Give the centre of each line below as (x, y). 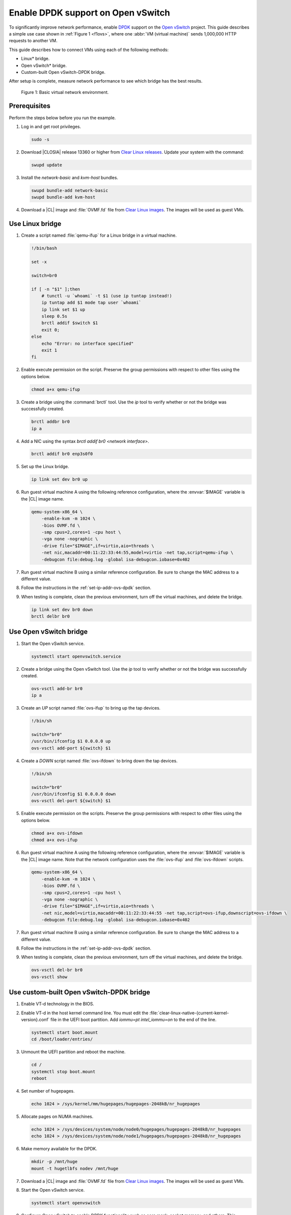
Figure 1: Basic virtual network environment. (65, 92)
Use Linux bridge (35, 224)
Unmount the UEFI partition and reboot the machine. (73, 1052)
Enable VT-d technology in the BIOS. (58, 1004)
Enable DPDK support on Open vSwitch (89, 13)
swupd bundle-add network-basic (70, 190)
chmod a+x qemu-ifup (56, 389)
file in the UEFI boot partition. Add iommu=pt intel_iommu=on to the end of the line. (133, 1020)
